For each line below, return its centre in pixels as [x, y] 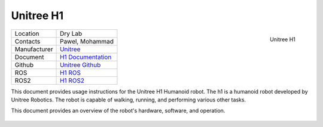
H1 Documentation [86, 57]
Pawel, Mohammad [87, 41]
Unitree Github [80, 64]
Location [27, 33]
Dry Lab [71, 33]
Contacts [28, 41]
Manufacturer [34, 49]
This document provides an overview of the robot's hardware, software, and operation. [118, 111]
